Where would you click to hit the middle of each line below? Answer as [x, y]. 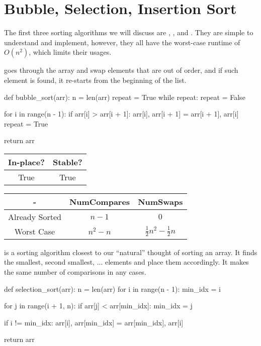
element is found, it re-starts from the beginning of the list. [95, 80]
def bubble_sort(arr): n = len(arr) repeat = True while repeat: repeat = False [125, 97]
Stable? [67, 162]
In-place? [26, 162]
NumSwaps [160, 201]
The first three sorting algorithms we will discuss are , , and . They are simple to [129, 32]
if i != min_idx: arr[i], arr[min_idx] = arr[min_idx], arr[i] [94, 322]
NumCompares [100, 201]
